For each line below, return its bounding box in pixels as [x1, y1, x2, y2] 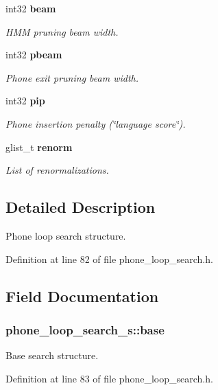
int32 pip [5, 93, 45, 108]
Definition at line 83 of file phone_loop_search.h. [5, 371, 213, 385]
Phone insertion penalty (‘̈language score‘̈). [5, 116, 186, 130]
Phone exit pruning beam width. [5, 70, 138, 84]
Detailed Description [5, 196, 156, 218]
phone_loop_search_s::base [5, 321, 165, 338]
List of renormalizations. [5, 163, 109, 177]
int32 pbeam [5, 47, 62, 62]
